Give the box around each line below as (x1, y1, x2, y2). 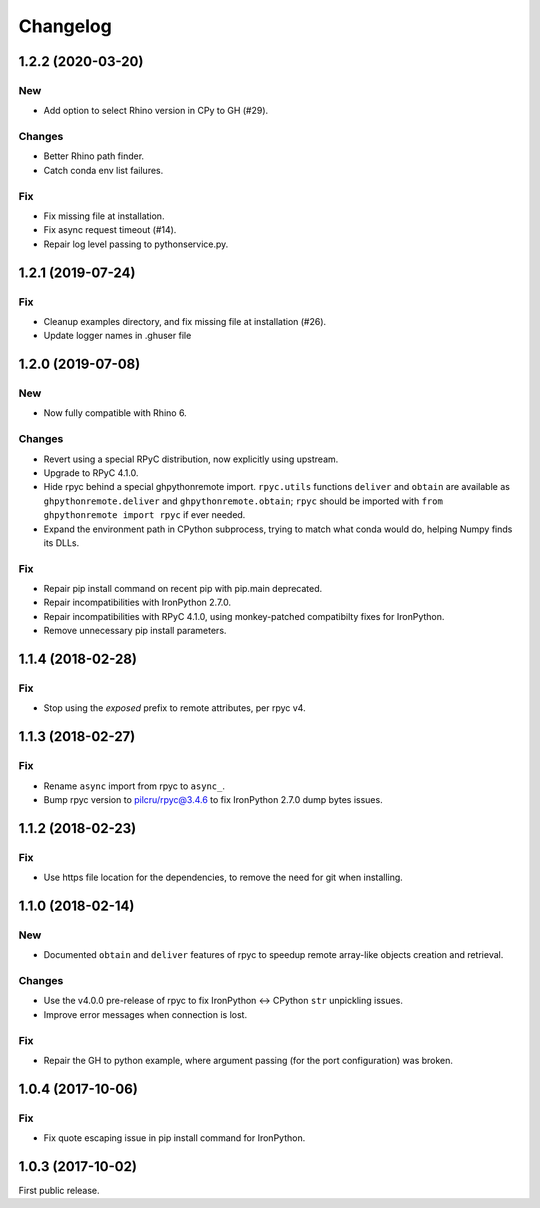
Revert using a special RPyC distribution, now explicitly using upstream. (43, 453, 339, 465)
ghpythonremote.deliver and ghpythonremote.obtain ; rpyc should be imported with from (43, 495, 444, 507)
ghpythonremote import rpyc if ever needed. (43, 509, 246, 521)
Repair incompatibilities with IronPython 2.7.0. (43, 596, 232, 609)
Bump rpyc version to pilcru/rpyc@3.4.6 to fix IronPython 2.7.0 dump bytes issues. (43, 793, 384, 805)
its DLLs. (43, 536, 80, 549)
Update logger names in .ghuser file (43, 330, 192, 342)
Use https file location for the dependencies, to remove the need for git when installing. (43, 871, 404, 884)
